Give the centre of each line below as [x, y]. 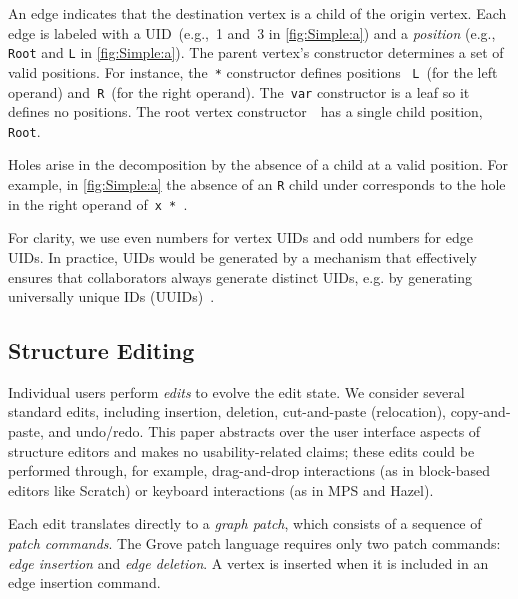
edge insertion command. [84, 582]
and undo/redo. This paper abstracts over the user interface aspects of [264, 431]
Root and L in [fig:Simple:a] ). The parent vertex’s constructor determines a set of [256, 52]
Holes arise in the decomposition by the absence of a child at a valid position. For [258, 164]
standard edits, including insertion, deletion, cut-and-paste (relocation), [227, 411]
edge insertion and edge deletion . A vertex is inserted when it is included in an [248, 562]
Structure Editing [101, 350]
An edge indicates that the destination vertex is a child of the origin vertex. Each [257, 13]
